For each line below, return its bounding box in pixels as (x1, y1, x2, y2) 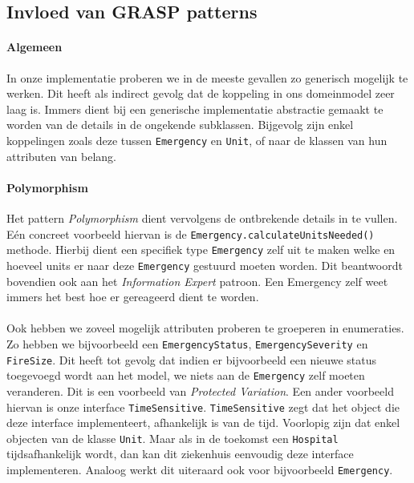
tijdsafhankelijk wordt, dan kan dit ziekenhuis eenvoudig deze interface (6, 445, 354, 462)
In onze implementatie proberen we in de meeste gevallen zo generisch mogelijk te (6, 69, 408, 86)
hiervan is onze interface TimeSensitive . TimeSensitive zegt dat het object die (6, 398, 400, 415)
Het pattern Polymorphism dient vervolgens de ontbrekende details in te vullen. (6, 210, 398, 226)
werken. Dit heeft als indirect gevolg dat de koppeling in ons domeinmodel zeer (6, 85, 395, 102)
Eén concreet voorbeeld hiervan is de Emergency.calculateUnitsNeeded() (6, 225, 375, 242)
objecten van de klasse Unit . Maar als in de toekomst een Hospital (6, 429, 339, 446)
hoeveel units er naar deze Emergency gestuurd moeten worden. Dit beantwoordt (6, 256, 403, 273)
